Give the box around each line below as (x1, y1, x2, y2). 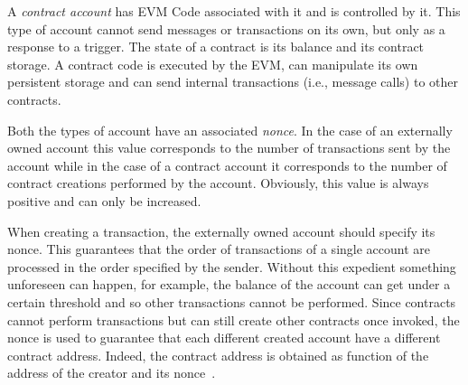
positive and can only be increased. (7, 191, 201, 210)
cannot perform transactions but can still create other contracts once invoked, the (7, 310, 460, 329)
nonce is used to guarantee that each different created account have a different (7, 328, 441, 347)
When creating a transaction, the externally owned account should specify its (7, 221, 435, 240)
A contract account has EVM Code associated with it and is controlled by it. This (7, 2, 461, 20)
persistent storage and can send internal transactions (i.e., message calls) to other (7, 72, 459, 91)
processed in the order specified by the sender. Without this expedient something (7, 257, 456, 276)
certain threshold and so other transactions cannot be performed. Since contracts (7, 292, 456, 311)
